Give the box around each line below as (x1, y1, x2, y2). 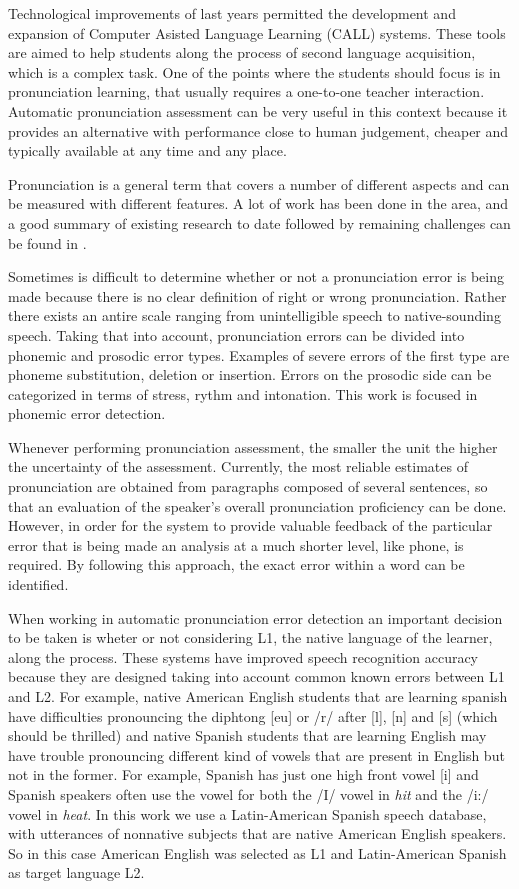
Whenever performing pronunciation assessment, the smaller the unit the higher (8, 436, 498, 457)
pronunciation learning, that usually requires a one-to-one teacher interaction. (8, 81, 485, 102)
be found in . (8, 232, 87, 253)
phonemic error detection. (8, 403, 166, 424)
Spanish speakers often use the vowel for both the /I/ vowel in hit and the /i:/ (8, 783, 489, 804)
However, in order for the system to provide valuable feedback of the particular (8, 515, 493, 536)
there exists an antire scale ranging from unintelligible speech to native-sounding (8, 305, 501, 326)
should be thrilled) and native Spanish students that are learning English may (8, 725, 487, 746)
